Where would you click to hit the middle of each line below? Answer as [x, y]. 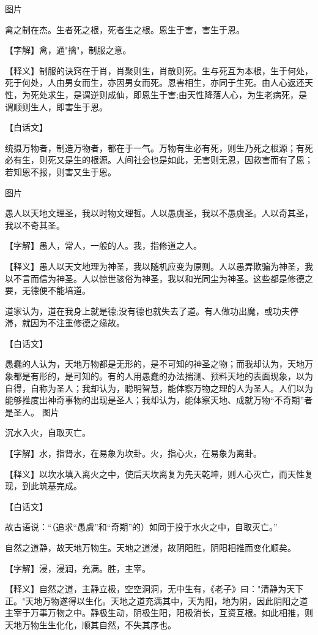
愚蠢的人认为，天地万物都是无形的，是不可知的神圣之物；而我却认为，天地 [155, 364]
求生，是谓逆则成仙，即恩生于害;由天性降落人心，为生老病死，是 [177, 94]
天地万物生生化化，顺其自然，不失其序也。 [91, 624]
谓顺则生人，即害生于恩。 [56, 106]
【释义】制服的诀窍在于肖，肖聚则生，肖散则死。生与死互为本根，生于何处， [159, 70]
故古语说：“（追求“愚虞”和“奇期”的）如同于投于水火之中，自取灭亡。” [141, 527]
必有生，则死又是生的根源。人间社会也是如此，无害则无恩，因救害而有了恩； [159, 160]
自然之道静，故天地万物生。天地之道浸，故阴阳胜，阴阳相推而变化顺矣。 [150, 547]
